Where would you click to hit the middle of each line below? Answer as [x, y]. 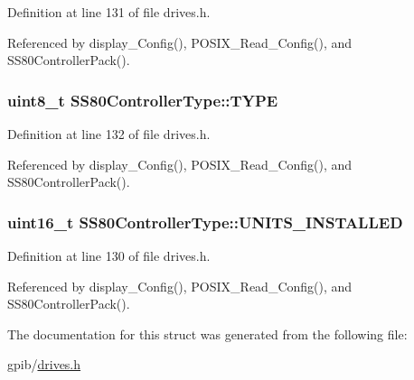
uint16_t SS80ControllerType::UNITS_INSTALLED [205, 222]
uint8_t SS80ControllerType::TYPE [143, 100]
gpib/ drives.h [44, 364]
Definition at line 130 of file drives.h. [109, 255]
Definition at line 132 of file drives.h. [109, 134]
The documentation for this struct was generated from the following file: [207, 334]
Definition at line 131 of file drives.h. [109, 12]
